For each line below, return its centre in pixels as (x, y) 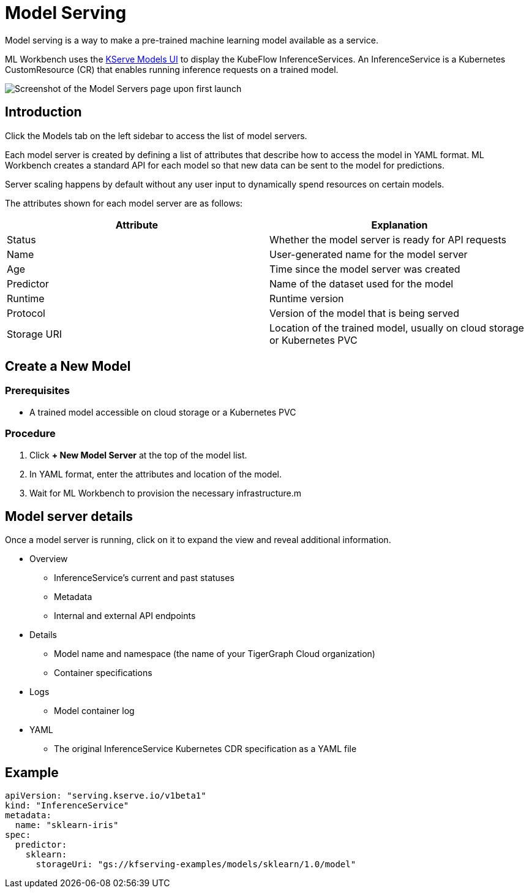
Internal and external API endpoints (125, 616)
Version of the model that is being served (364, 313)
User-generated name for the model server (369, 254)
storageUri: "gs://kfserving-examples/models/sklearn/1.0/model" (196, 864)
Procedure (30, 434)
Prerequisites (37, 391)
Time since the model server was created (365, 269)
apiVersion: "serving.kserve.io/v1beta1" (106, 796)
